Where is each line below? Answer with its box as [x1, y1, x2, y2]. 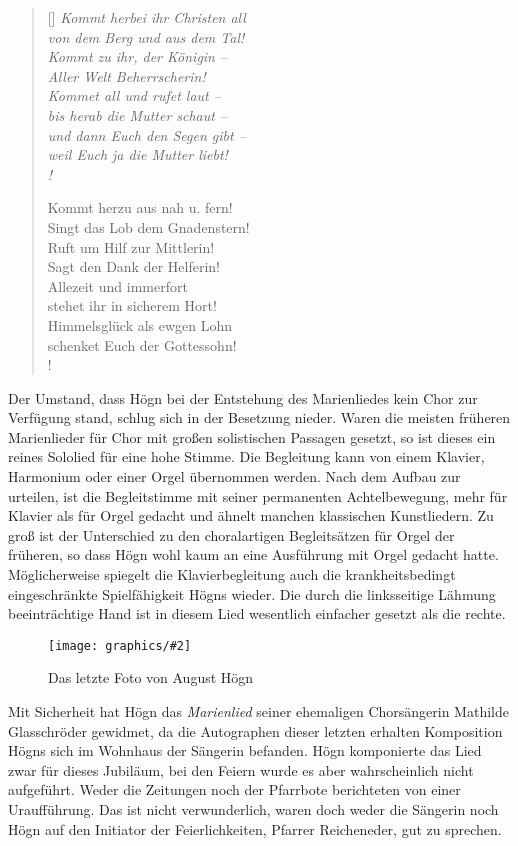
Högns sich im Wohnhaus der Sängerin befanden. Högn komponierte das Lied [8, 740, 482, 761]
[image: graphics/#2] [48, 638, 192, 653]
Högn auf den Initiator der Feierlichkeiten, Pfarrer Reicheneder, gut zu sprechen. [8, 818, 502, 839]
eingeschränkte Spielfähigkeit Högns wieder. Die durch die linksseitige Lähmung [8, 583, 496, 604]
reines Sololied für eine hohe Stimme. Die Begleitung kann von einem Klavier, [8, 446, 485, 467]
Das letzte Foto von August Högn [48, 667, 254, 688]
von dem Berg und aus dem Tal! [47, 26, 245, 47]
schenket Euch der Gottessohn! [47, 334, 237, 355]
